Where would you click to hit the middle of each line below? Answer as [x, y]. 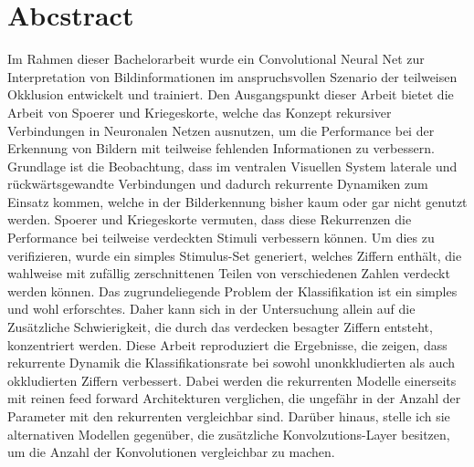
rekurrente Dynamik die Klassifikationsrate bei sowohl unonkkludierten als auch [232, 363]
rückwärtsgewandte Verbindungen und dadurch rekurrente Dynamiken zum [218, 184]
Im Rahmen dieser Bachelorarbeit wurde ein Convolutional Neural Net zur [216, 59]
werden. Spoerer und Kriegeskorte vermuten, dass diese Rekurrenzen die [210, 219]
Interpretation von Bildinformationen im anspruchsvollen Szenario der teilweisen [232, 76]
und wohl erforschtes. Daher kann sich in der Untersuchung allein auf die [211, 309]
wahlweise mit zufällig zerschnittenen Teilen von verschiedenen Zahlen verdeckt [229, 273]
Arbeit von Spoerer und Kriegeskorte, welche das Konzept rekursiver [200, 112]
